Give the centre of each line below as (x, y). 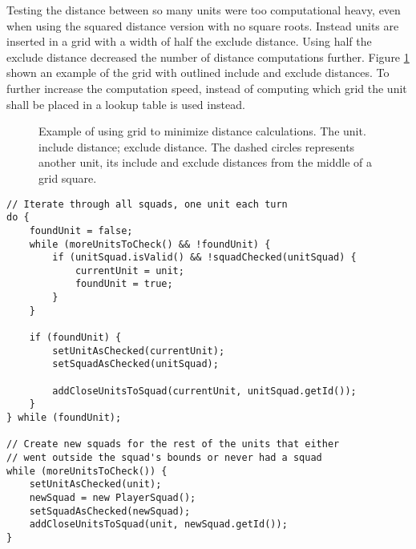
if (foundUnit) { (75, 338)
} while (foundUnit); (64, 418)
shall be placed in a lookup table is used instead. (126, 104)
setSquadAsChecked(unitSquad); (135, 364)
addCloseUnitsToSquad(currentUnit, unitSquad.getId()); (204, 391)
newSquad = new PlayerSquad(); (113, 497)
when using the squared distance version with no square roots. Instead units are (203, 25)
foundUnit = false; (81, 230)
